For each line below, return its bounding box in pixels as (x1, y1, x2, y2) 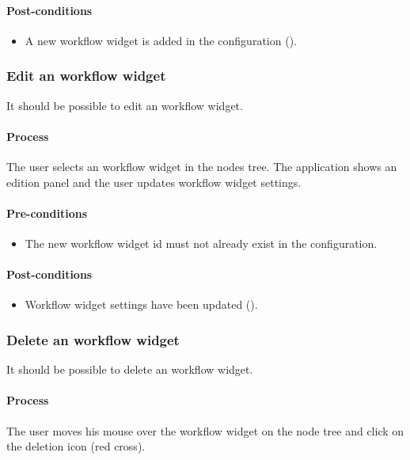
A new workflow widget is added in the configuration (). (25, 32, 297, 48)
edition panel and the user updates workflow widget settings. (6, 173, 302, 190)
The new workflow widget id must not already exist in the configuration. (25, 234, 378, 251)
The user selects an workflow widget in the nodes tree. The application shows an (6, 158, 397, 174)
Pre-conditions (6, 204, 88, 221)
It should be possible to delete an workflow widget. (6, 361, 253, 378)
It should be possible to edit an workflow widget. (6, 97, 243, 113)
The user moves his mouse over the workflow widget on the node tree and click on (6, 422, 404, 439)
